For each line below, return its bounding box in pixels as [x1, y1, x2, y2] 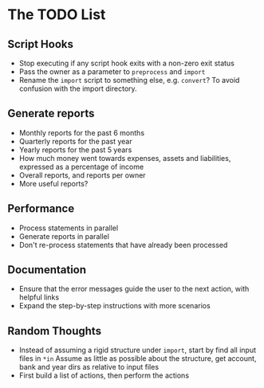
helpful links [18, 292, 60, 302]
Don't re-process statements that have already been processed [18, 240, 228, 249]
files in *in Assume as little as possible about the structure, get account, [18, 354, 257, 363]
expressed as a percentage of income [18, 162, 144, 171]
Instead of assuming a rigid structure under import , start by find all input [18, 345, 257, 355]
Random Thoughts [7, 324, 101, 338]
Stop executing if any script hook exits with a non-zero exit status [18, 58, 234, 68]
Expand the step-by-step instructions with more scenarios [18, 301, 211, 311]
